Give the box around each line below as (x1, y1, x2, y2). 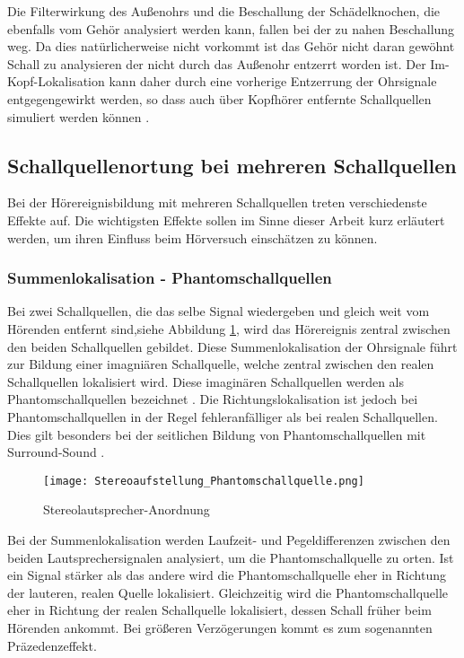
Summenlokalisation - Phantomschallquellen (7, 267, 332, 289)
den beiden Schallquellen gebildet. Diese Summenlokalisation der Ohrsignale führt (7, 337, 458, 355)
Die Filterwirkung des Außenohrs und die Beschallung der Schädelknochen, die (7, 2, 441, 20)
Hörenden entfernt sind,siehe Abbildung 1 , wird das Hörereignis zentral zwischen (7, 319, 451, 338)
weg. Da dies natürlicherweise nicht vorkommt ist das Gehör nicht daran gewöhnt (7, 37, 455, 56)
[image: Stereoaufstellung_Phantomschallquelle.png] (43, 474, 364, 487)
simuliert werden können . (7, 107, 150, 126)
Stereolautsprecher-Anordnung (43, 500, 210, 519)
